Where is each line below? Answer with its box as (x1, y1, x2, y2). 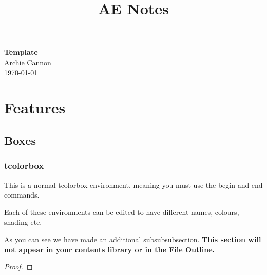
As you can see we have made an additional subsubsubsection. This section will (4, 233, 261, 244)
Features (4, 97, 66, 118)
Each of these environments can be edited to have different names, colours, (4, 206, 239, 217)
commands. (4, 189, 40, 200)
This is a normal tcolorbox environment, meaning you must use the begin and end (4, 179, 263, 190)
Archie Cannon (4, 56, 51, 67)
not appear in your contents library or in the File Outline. (4, 244, 215, 254)
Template (4, 47, 38, 57)
